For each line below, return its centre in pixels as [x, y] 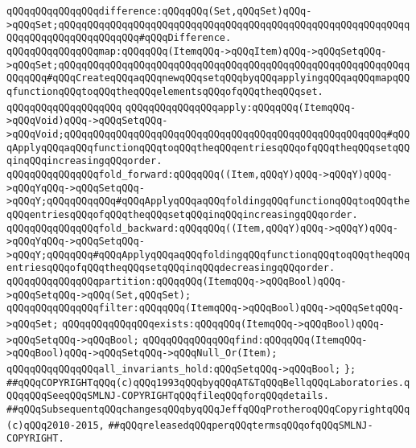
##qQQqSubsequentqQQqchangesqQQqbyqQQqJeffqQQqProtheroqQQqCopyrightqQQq [208, 410]
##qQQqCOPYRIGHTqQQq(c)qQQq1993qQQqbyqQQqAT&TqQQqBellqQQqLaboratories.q [208, 382]
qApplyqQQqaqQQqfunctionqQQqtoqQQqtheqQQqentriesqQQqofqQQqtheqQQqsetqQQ [208, 148]
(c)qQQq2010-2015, [56, 425]
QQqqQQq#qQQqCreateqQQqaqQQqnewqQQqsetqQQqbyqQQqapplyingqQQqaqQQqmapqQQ [208, 78]
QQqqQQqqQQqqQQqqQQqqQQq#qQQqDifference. [119, 38]
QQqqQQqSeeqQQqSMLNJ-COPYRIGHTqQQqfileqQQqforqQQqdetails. [168, 396]
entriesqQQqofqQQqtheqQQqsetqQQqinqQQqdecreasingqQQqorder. [171, 268]
